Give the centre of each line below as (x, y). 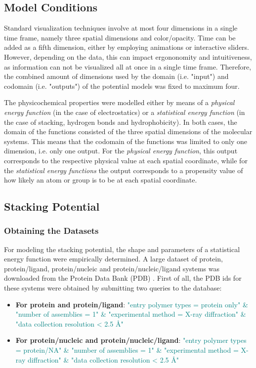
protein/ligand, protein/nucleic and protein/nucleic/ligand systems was (112, 268)
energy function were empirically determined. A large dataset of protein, (113, 259)
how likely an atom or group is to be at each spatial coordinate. (101, 180)
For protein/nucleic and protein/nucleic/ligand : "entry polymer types (131, 340)
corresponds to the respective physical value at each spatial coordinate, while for (126, 160)
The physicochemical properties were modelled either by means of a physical (119, 102)
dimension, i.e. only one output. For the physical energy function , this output (121, 151)
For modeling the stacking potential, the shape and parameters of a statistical (122, 249)
